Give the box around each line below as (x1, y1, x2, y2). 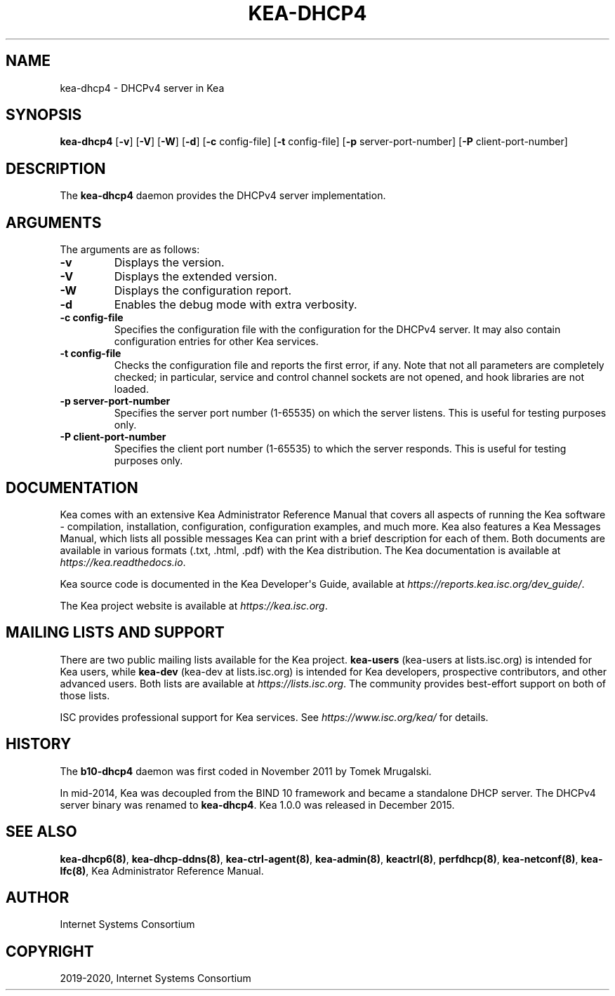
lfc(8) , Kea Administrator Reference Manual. (60, 864, 264, 877)
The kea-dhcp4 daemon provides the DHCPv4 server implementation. (60, 189, 386, 202)
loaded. (114, 383, 149, 396)
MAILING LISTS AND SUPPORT (6, 624, 225, 642)
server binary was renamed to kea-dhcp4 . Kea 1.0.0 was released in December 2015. (60, 798, 455, 811)
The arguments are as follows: (60, 243, 200, 256)
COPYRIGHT (6, 942, 94, 960)
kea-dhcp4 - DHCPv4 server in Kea (60, 81, 225, 94)
